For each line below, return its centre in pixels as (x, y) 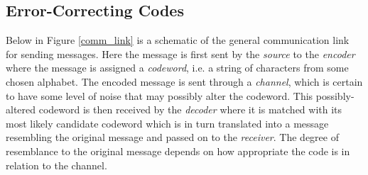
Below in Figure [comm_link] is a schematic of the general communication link (178, 40)
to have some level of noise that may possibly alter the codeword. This (159, 95)
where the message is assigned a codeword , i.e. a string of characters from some (177, 68)
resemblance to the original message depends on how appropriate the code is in (178, 151)
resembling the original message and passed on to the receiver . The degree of (172, 137)
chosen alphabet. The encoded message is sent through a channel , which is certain (184, 81)
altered (21, 109)
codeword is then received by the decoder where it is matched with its (190, 109)
